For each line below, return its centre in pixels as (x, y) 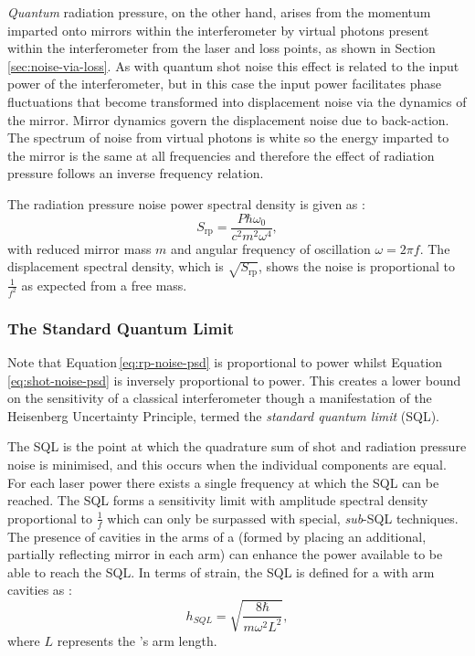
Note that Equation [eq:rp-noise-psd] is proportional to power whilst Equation (225, 362)
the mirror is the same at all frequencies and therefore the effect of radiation (221, 155)
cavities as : (40, 590)
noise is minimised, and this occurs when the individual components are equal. (227, 465)
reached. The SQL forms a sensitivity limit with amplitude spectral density (218, 500)
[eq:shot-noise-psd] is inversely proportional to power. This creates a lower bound (234, 380)
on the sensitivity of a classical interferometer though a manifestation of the (220, 398)
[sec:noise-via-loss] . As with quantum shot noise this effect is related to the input (233, 65)
